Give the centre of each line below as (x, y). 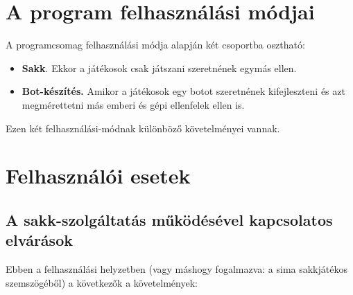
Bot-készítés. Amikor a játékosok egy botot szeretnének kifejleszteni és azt (183, 91)
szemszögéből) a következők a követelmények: (102, 282)
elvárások (39, 240)
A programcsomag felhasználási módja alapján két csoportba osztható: (155, 45)
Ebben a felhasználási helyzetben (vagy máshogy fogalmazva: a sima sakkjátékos (176, 269)
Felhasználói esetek (98, 176)
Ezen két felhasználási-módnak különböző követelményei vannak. (143, 128)
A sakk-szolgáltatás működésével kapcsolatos (169, 219)
